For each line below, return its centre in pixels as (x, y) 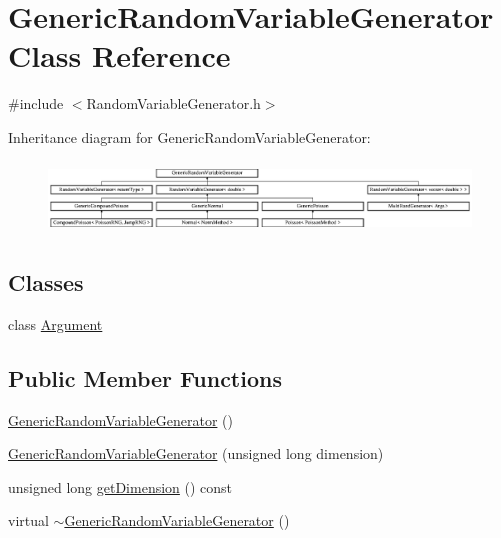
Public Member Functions (145, 377)
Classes (46, 281)
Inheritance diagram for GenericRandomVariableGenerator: (189, 136)
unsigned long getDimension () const (120, 486)
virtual (28, 520)
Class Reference (119, 55)
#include (36, 103)
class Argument (55, 323)
